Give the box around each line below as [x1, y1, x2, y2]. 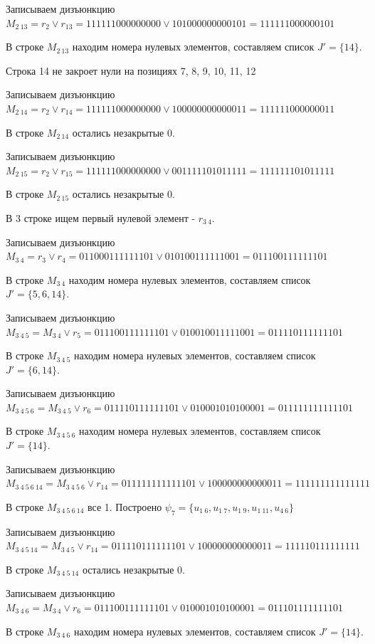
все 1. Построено [87, 499, 162, 514]
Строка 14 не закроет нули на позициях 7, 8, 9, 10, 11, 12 [6, 63, 256, 78]
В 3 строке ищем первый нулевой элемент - [6, 210, 196, 225]
